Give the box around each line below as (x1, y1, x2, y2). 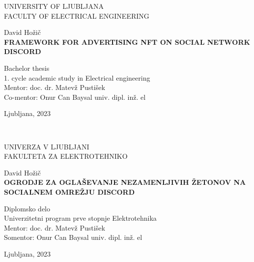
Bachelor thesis (4, 62, 50, 73)
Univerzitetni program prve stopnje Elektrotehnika (4, 213, 157, 223)
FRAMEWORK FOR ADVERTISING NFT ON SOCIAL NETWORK (4, 36, 251, 47)
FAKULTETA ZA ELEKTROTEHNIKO (4, 151, 128, 161)
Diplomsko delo (4, 203, 50, 213)
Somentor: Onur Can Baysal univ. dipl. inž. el (4, 232, 142, 242)
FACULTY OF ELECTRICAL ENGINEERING (4, 10, 149, 21)
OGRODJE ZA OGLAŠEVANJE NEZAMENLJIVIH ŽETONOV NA (4, 177, 246, 187)
